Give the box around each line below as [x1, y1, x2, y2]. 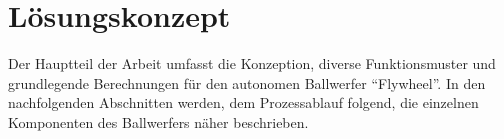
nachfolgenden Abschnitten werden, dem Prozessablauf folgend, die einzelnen [8, 92, 479, 113]
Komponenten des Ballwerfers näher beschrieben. [8, 111, 309, 132]
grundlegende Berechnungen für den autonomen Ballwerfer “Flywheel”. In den [8, 72, 486, 93]
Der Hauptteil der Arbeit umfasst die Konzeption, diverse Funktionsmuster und [8, 53, 496, 74]
